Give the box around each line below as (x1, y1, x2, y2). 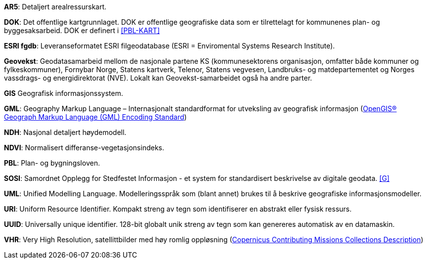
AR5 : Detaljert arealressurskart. (4, 2, 107, 11)
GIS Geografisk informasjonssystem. (4, 89, 123, 97)
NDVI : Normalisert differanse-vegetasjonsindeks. (4, 143, 164, 152)
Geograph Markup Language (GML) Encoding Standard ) (4, 113, 187, 121)
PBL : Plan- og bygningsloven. (4, 159, 100, 167)
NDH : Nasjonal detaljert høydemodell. (4, 128, 127, 136)
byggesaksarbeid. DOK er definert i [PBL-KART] (4, 26, 160, 35)
